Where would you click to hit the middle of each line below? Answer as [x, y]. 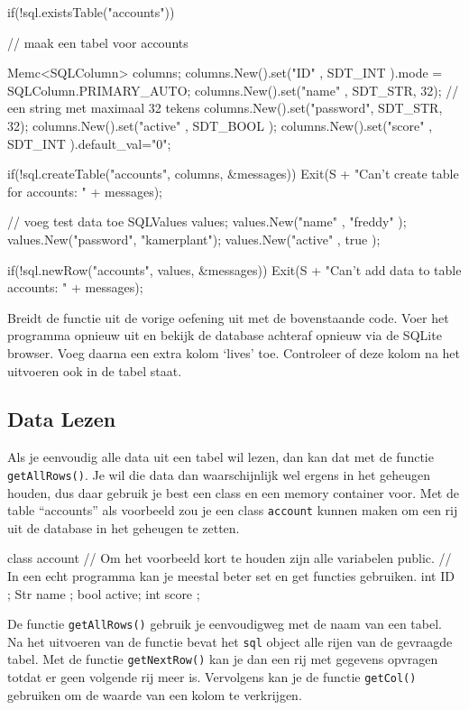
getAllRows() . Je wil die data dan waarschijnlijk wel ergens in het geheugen [219, 474]
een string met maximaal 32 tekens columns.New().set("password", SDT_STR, [225, 108]
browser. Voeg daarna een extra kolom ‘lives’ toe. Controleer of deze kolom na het [234, 352]
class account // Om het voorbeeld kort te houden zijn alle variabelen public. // [230, 558]
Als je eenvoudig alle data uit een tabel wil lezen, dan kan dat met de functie [221, 457]
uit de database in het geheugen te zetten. [124, 527]
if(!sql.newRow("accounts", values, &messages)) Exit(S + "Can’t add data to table [234, 269]
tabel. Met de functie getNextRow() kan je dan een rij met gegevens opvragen [223, 659]
